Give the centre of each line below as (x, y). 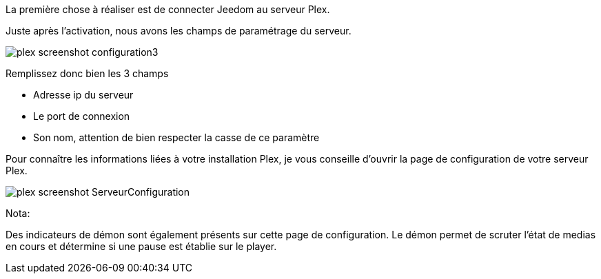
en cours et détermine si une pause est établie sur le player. (141, 246)
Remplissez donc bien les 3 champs (87, 73)
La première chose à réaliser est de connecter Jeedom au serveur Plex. (168, 9)
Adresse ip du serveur (83, 95)
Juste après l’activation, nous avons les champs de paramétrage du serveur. (179, 31)
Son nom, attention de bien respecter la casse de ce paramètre (176, 137)
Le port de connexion (82, 116)
